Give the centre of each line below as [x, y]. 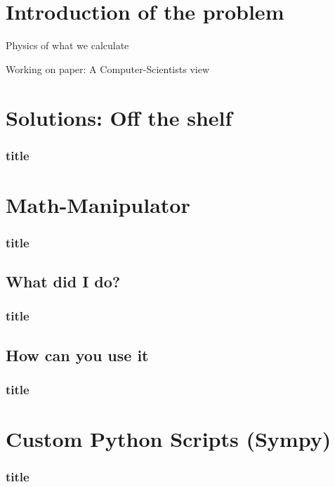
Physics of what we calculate [67, 45]
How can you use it [77, 355]
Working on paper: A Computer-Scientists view [108, 69]
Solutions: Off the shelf [119, 117]
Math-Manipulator [98, 204]
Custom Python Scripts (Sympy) [169, 439]
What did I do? [63, 281]
